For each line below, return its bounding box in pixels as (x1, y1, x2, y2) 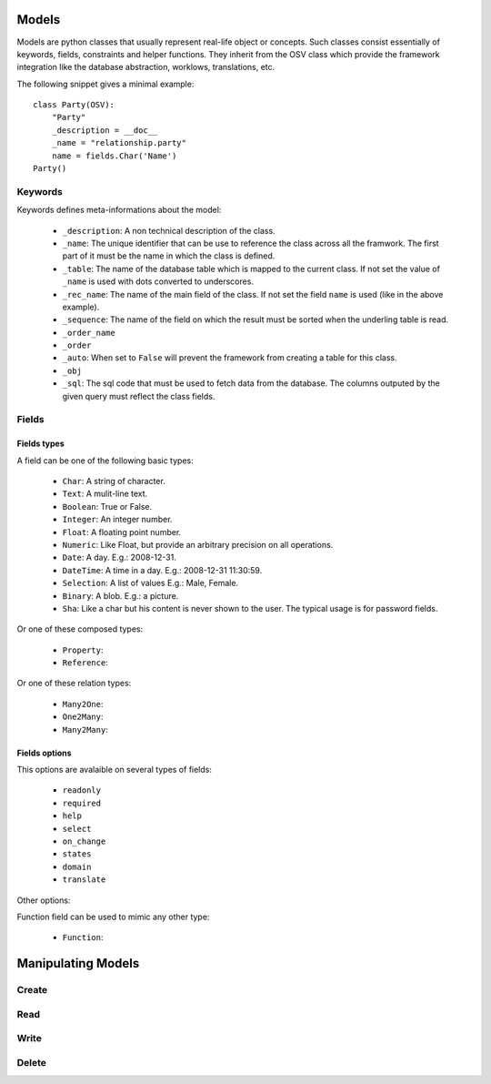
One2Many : (62, 711, 104, 723)
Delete (16, 1056, 47, 1069)
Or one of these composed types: (16, 623, 144, 634)
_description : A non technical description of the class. (62, 225, 276, 236)
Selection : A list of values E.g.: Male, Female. (62, 578, 239, 589)
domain (62, 861, 92, 872)
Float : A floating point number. (62, 526, 182, 537)
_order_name (62, 328, 115, 338)
